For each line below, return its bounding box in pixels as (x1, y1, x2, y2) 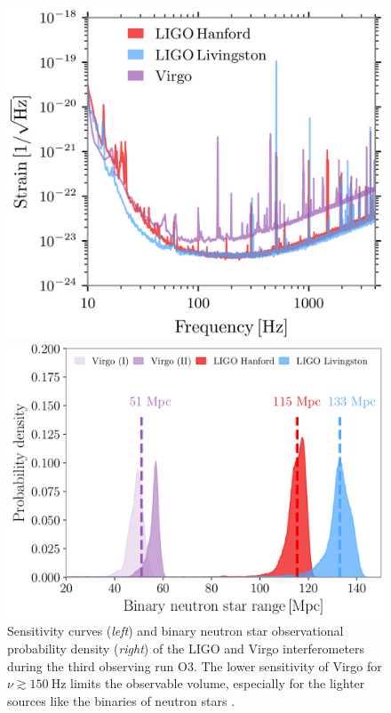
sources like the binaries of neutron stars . (7, 691, 235, 709)
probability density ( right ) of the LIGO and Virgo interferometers (7, 638, 365, 657)
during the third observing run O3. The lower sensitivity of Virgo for (7, 656, 382, 675)
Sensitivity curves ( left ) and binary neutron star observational (7, 621, 344, 640)
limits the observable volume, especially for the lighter (70, 674, 365, 693)
